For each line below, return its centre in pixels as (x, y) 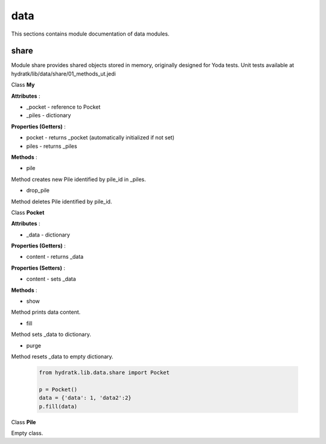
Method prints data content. (46, 312)
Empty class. (27, 433)
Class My (23, 85)
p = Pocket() (58, 389)
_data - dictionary (48, 235)
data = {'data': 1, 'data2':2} (85, 398)
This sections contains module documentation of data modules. (90, 34)
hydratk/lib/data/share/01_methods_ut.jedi (63, 74)
